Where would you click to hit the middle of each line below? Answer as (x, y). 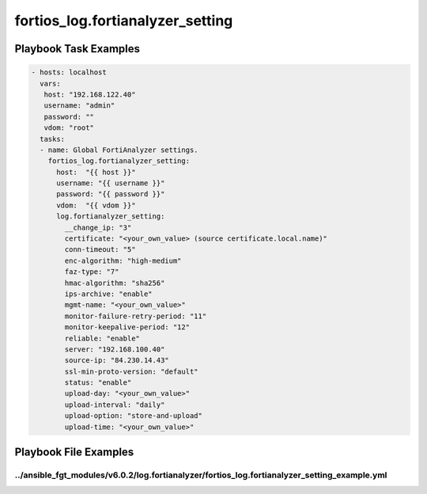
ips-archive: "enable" (109, 294)
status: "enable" (98, 383)
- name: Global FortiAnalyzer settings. (119, 150)
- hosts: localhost (69, 72)
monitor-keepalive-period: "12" (127, 327)
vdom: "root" (69, 128)
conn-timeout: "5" (100, 250)
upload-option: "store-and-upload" (134, 416)
